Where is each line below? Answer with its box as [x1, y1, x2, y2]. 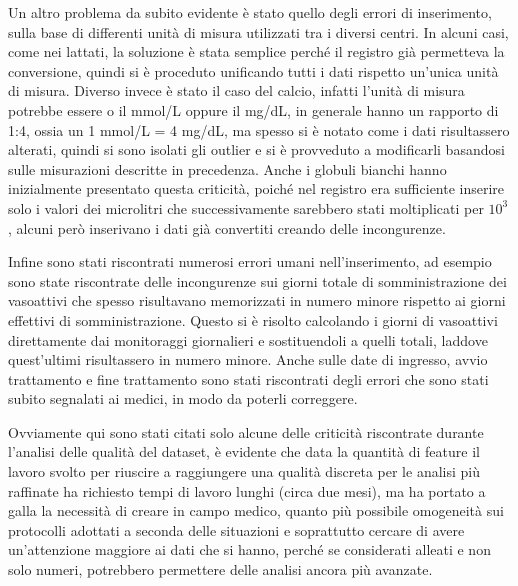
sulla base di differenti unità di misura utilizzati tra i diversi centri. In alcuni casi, [8, 21, 509, 42]
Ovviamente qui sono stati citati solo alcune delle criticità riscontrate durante [8, 421, 484, 442]
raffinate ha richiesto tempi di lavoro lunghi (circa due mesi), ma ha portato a [8, 480, 486, 501]
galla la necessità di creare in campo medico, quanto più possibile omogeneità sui [8, 500, 504, 521]
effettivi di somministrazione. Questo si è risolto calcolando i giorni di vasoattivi [8, 309, 498, 330]
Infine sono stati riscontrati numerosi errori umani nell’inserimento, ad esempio [8, 251, 492, 272]
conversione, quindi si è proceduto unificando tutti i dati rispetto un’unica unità [8, 60, 499, 81]
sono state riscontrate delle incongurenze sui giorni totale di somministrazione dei [8, 270, 507, 291]
